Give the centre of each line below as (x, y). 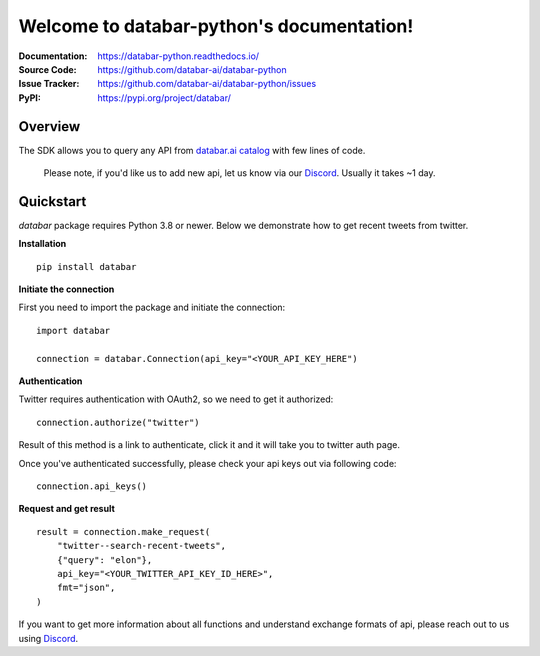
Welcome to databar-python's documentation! (216, 26)
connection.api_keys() (92, 486)
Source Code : (47, 69)
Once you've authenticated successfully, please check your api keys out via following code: (207, 463)
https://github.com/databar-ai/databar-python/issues (207, 84)
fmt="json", (86, 588)
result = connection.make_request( (123, 531)
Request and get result (66, 509)
